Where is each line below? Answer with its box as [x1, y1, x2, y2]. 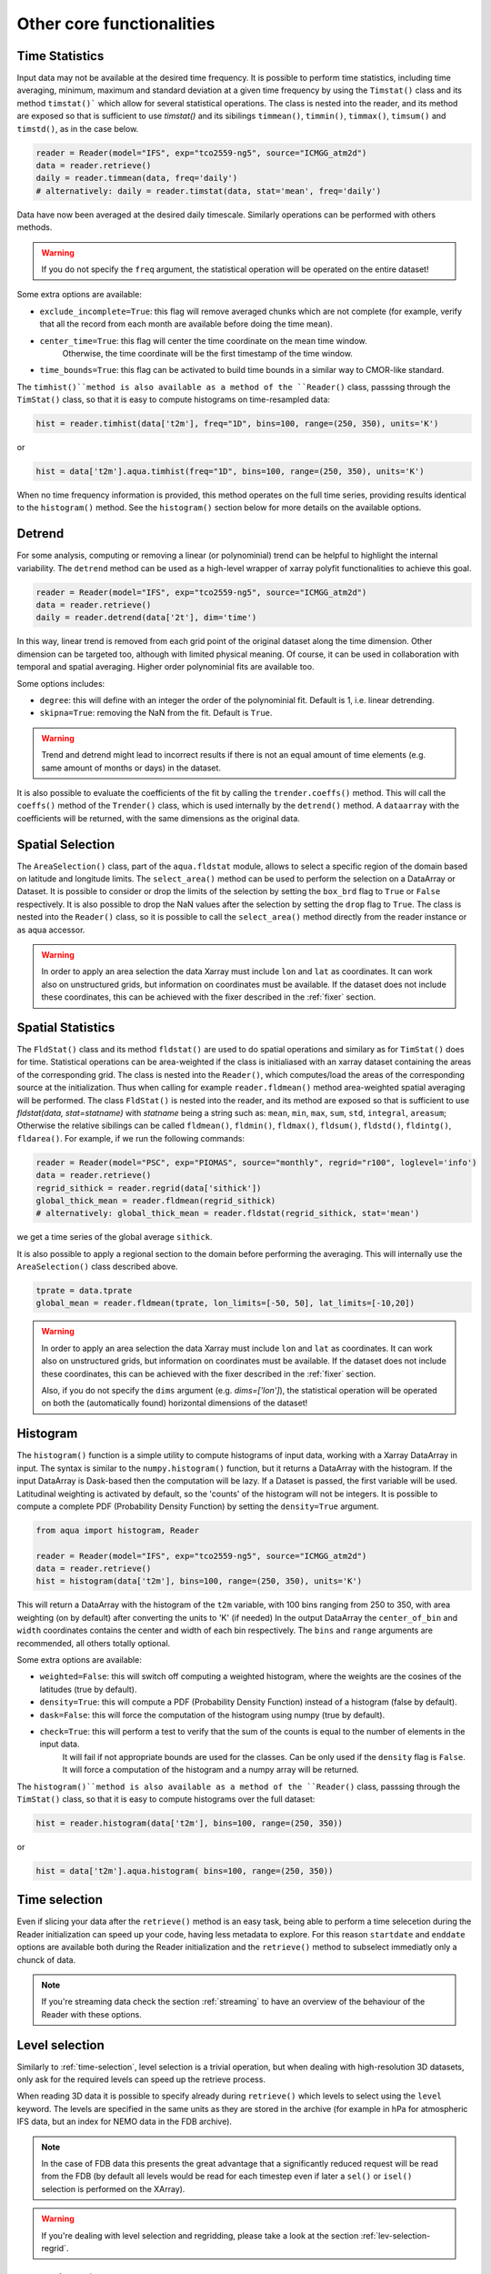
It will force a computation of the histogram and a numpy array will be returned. [62, 1765, 359, 1776]
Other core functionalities [16, 14, 215, 34]
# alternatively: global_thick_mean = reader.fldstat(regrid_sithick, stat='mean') [35, 1208, 420, 1219]
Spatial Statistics [16, 1020, 115, 1035]
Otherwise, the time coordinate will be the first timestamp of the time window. [62, 347, 354, 358]
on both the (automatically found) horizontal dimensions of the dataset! [41, 1397, 308, 1409]
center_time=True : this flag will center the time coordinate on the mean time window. [39, 335, 367, 346]
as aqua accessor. [16, 924, 85, 935]
